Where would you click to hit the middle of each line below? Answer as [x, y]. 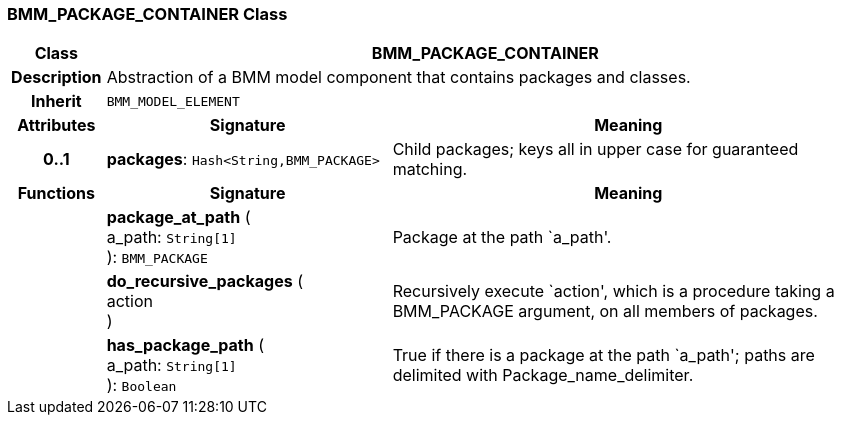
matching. [430, 169]
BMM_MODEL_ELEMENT [173, 101]
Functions [56, 193]
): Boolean [141, 385]
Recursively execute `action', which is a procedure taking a [613, 291]
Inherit [56, 101]
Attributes [56, 125]
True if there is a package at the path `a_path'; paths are [603, 355]
